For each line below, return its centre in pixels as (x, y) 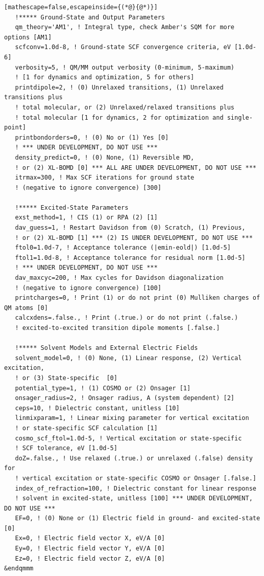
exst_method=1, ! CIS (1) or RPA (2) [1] (86, 218)
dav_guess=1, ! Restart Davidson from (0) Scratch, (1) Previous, (130, 228)
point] (15, 128)
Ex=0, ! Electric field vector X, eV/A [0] (90, 538)
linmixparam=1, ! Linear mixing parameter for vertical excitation (132, 418)
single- (240, 117)
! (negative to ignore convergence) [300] (88, 187)
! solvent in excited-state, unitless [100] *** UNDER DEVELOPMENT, (134, 499)
